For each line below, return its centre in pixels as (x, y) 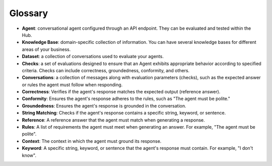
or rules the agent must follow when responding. (72, 85)
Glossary (29, 13)
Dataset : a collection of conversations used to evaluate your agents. (93, 57)
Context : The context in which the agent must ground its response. (92, 141)
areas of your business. (46, 49)
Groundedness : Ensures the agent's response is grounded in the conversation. (104, 105)
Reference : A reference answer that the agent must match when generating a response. (113, 120)
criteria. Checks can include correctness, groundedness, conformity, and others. (106, 70)
